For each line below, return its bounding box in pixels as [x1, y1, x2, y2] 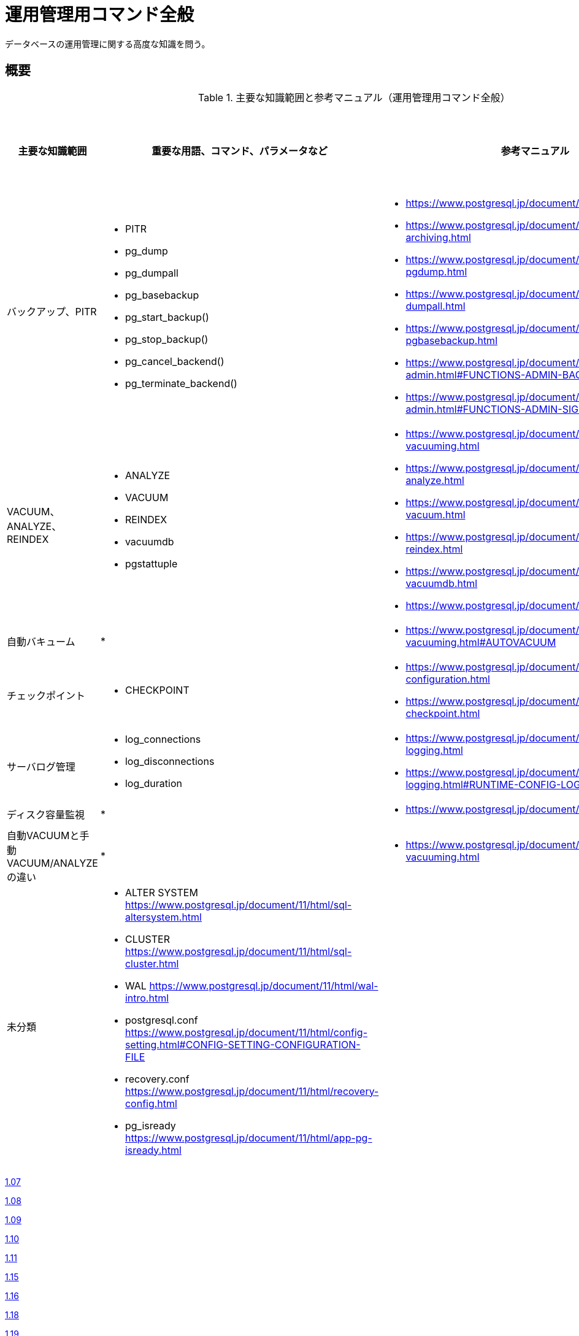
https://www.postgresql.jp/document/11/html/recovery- [125, 1085, 379, 1097]
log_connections [125, 732, 201, 745]
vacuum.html [405, 508, 466, 521]
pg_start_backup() [125, 310, 209, 323]
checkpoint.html [405, 707, 480, 720]
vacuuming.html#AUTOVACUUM [405, 635, 556, 648]
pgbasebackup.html [405, 334, 498, 347]
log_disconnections [125, 754, 215, 767]
